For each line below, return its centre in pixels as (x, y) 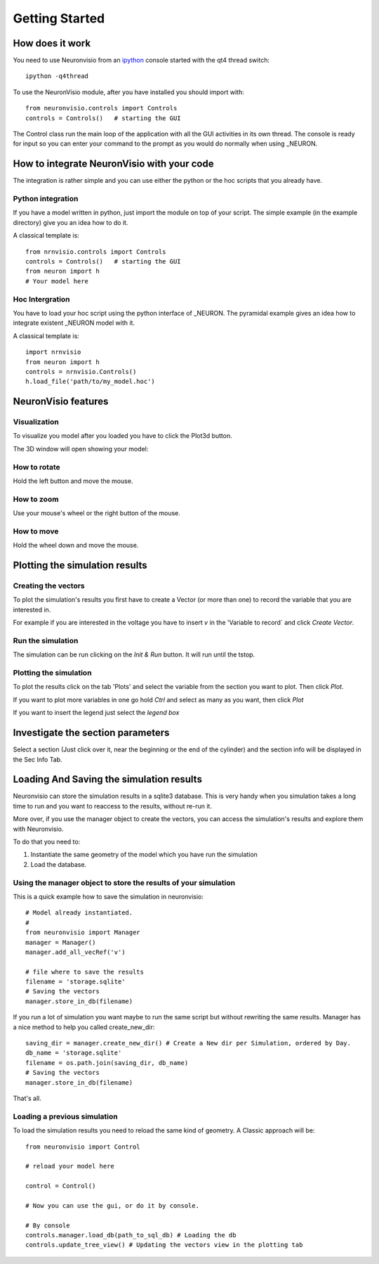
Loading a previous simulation (66, 1116)
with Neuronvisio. (38, 829)
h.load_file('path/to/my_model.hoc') (91, 382)
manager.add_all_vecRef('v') (75, 952)
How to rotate (36, 467)
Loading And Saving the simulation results (108, 779)
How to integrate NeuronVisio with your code (113, 164)
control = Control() (61, 1186)
